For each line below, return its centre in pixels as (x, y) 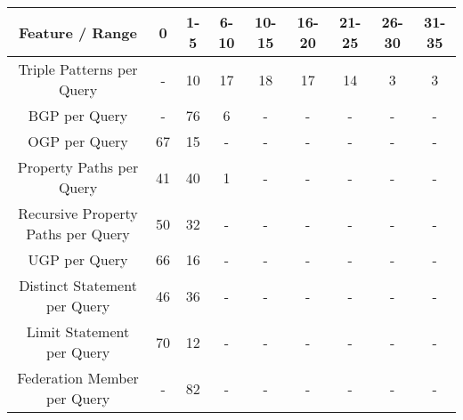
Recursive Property (78, 213)
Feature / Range (78, 32)
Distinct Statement (78, 285)
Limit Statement (78, 331)
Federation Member (78, 378)
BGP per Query (78, 115)
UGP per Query (78, 259)
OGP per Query (78, 141)
